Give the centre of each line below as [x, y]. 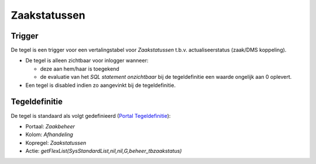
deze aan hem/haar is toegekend [80, 69]
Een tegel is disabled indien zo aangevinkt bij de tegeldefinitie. [100, 85]
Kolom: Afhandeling [49, 135]
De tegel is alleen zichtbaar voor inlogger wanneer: [87, 61]
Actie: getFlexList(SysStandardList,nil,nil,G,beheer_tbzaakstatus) [104, 151]
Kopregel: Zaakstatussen [56, 142]
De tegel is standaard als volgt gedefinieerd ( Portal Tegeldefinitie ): [91, 116]
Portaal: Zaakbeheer [50, 126]
